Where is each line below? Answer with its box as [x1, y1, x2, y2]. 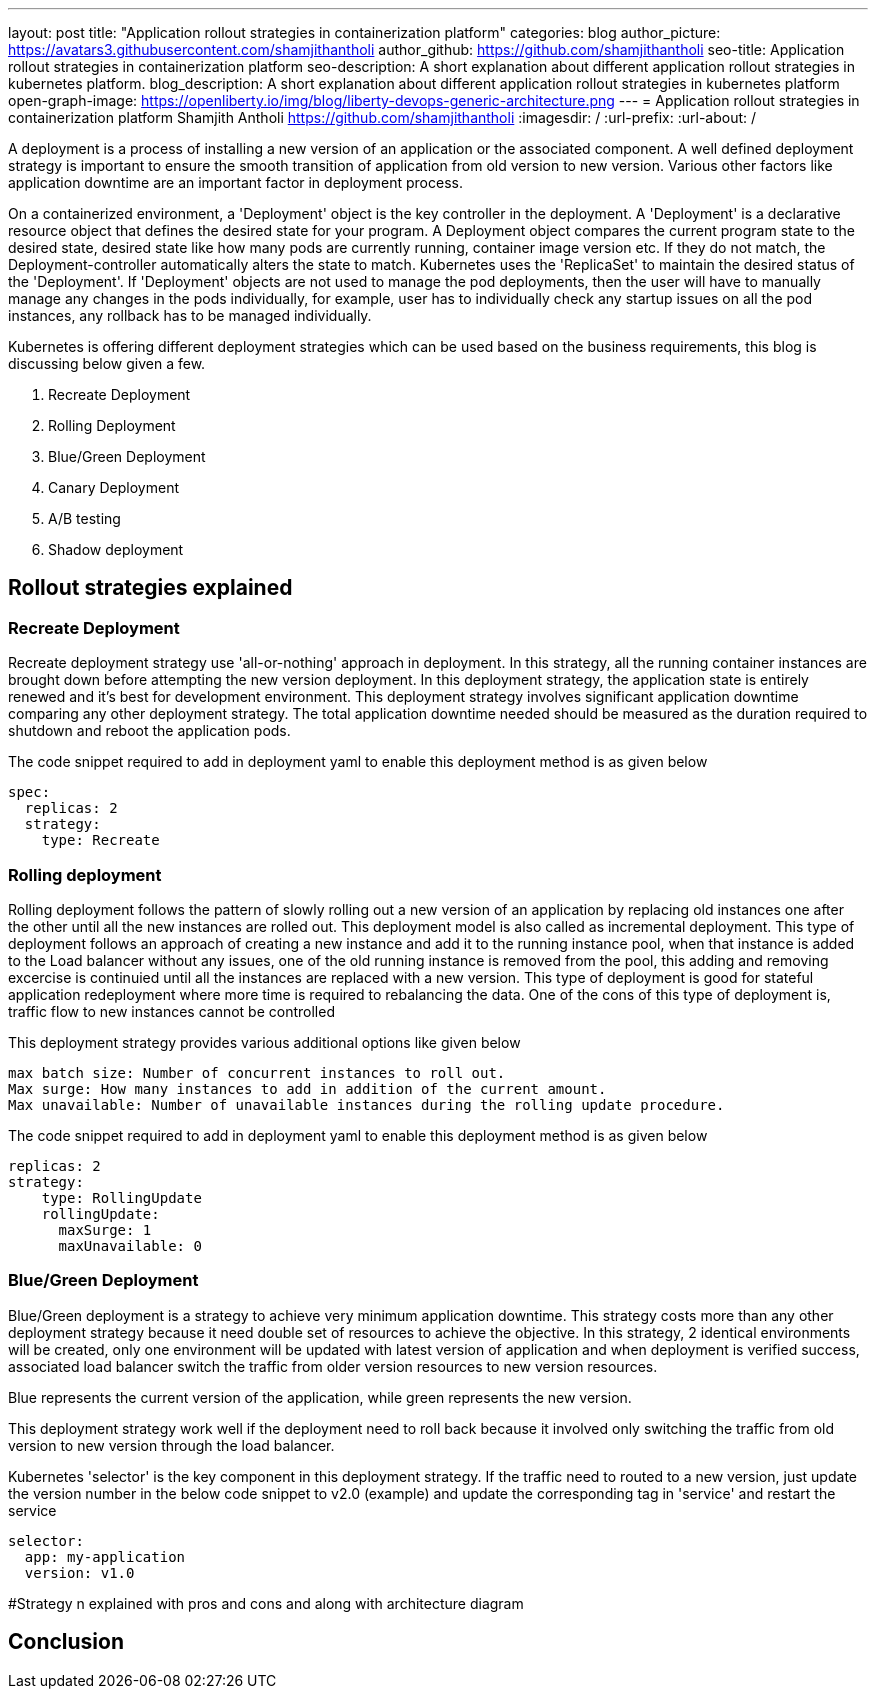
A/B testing [48, 510, 121, 527]
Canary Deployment [48, 479, 180, 496]
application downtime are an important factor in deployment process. [8, 174, 463, 191]
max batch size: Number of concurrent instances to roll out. [8, 1064, 506, 1081]
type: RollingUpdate [41, 1189, 202, 1206]
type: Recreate [41, 832, 160, 849]
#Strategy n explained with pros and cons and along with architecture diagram [8, 1594, 524, 1612]
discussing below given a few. [8, 355, 206, 372]
